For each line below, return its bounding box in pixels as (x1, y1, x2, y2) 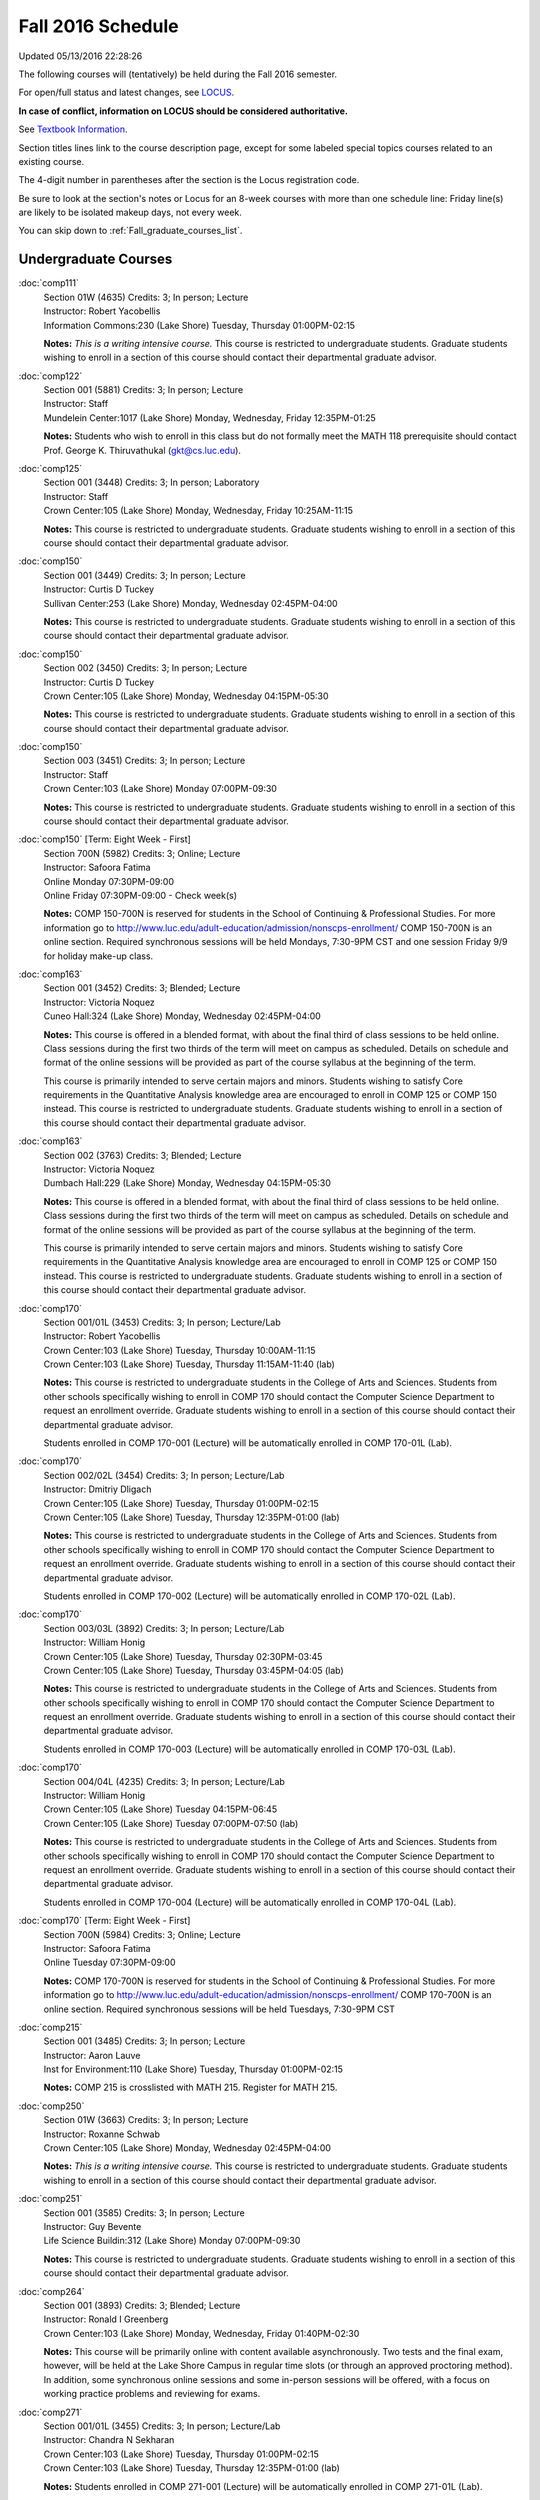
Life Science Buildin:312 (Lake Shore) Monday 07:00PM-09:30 (43, 2235, 301, 2247)
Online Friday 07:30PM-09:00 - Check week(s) (43, 889, 237, 901)
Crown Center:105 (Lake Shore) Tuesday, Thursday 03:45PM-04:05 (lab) (43, 1664, 344, 1676)
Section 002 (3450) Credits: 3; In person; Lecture (43, 662, 248, 674)
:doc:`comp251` (18, 2193, 83, 2205)
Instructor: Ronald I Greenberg (43, 2313, 169, 2325)
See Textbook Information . (18, 123, 129, 135)
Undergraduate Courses (18, 251, 173, 268)
